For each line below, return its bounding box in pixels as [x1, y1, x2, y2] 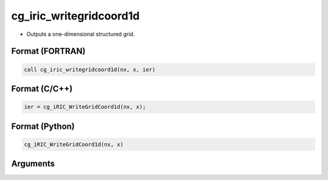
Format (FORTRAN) [11, 46, 86, 57]
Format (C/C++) [11, 83, 73, 94]
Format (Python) [11, 121, 75, 131]
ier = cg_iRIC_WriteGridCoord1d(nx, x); [24, 103, 146, 111]
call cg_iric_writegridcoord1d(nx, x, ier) [24, 66, 156, 73]
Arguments [11, 159, 55, 169]
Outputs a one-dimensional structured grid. [26, 30, 135, 38]
